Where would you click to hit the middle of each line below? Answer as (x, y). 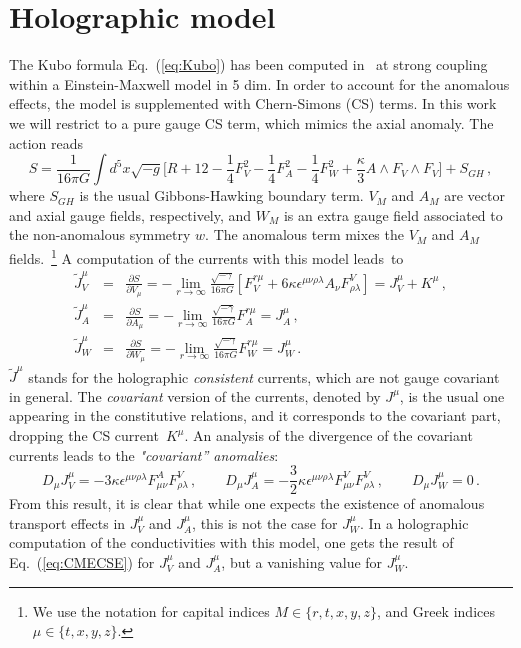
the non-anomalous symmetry (100, 234)
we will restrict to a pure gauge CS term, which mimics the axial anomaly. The (251, 122)
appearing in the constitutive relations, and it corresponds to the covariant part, (255, 415)
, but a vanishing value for (302, 562)
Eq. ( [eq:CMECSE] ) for (82, 562)
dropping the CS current (84, 435)
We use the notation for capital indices (151, 610)
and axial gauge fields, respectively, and (130, 214)
